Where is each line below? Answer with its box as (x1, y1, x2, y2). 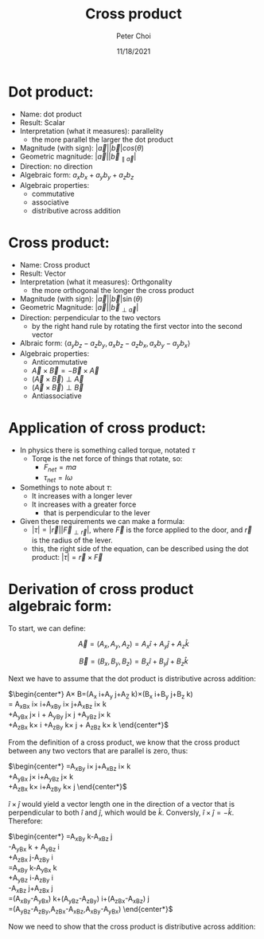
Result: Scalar (19, 117, 66, 127)
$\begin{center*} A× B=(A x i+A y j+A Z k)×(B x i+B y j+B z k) (8, 689, 193, 701)
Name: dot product (19, 109, 82, 119)
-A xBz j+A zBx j (8, 883, 53, 895)
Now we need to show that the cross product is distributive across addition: (8, 921, 256, 931)
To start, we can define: (8, 624, 86, 633)
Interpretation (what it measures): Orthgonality (19, 277, 173, 287)
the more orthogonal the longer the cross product (31, 286, 195, 295)
